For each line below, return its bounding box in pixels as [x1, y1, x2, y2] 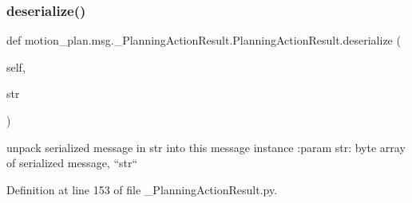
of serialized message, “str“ [6, 154, 138, 171]
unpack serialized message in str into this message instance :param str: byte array [6, 139, 406, 155]
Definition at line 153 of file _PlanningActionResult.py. [6, 181, 278, 197]
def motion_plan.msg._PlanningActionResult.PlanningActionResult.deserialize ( [6, 32, 401, 49]
